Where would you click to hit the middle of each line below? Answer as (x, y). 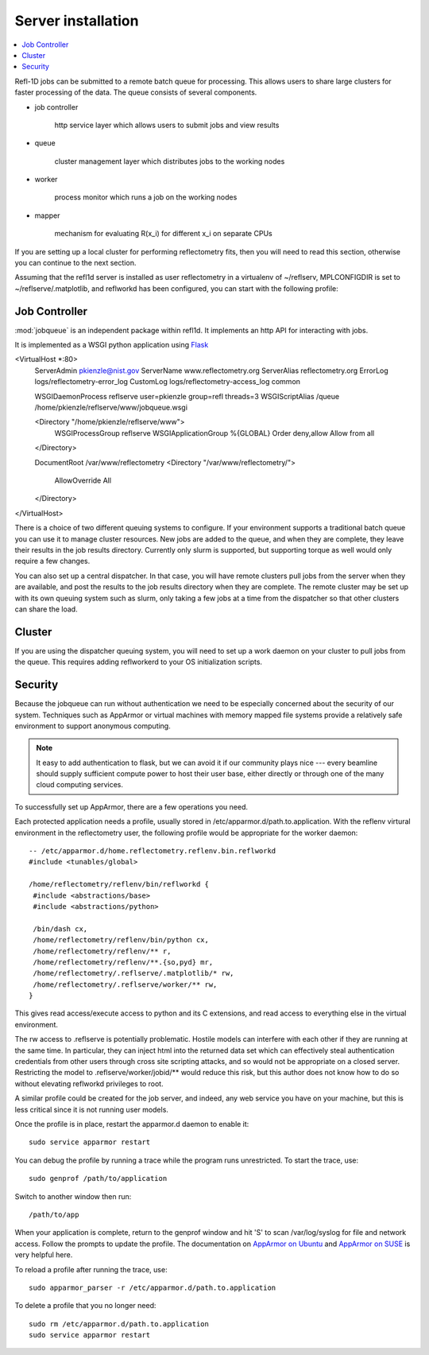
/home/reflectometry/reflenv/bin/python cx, (121, 940)
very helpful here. (44, 1255)
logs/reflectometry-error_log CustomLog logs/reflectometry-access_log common (168, 382)
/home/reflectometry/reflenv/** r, (102, 951)
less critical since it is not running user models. (91, 1109)
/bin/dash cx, (60, 929)
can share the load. (46, 609)
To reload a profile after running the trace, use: (91, 1269)
